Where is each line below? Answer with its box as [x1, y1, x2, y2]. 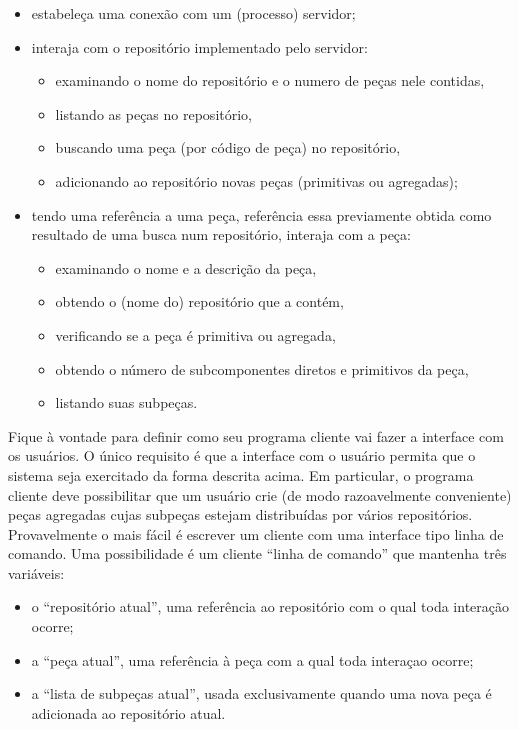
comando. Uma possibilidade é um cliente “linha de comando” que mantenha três [8, 543, 507, 564]
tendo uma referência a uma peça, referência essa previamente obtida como [31, 204, 492, 225]
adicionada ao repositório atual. [31, 702, 226, 723]
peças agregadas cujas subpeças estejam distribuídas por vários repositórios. [8, 504, 473, 525]
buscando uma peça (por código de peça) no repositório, [55, 137, 401, 158]
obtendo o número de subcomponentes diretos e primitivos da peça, [55, 358, 469, 379]
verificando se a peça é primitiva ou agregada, [55, 324, 336, 345]
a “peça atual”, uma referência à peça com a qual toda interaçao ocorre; [31, 649, 474, 670]
